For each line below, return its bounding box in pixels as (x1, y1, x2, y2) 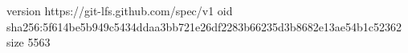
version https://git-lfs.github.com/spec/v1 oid (6, 2, 233, 18)
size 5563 (6, 34, 51, 51)
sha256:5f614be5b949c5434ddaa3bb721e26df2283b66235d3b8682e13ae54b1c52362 (6, 18, 402, 35)
